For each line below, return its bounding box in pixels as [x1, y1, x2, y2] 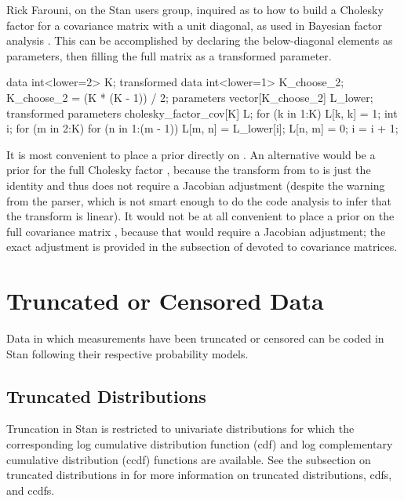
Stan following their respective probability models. [6, 345, 249, 361]
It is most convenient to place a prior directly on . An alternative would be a [6, 146, 376, 162]
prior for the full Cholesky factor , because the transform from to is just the [6, 162, 371, 178]
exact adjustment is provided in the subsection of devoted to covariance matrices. [6, 238, 398, 255]
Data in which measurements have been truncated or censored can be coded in [6, 330, 384, 347]
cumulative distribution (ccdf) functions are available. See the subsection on [6, 451, 371, 467]
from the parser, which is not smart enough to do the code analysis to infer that [6, 192, 391, 209]
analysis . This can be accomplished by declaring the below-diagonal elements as [6, 32, 393, 49]
